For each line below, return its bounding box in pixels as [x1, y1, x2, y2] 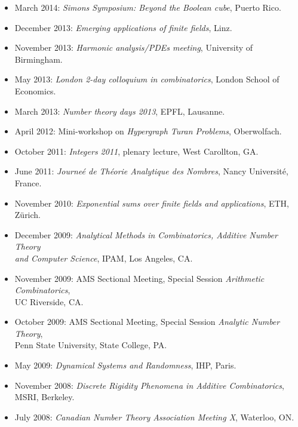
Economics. [14, 84, 56, 97]
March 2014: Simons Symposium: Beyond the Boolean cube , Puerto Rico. [14, 1, 281, 13]
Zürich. [14, 208, 41, 221]
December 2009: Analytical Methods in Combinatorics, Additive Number [14, 228, 278, 241]
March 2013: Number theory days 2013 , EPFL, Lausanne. [14, 105, 225, 117]
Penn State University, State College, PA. [14, 339, 167, 351]
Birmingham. [14, 53, 63, 65]
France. [14, 176, 42, 189]
